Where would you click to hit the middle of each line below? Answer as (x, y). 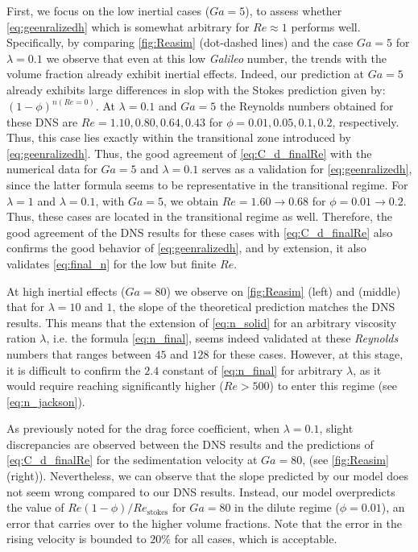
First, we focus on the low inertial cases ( (108, 10)
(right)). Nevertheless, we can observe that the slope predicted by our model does (208, 476)
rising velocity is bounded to (77, 539)
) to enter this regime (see (333, 386)
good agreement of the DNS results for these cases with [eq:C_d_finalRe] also (200, 232)
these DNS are (42, 121)
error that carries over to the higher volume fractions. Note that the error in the (204, 523)
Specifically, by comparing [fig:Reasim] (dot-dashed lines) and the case (180, 42)
